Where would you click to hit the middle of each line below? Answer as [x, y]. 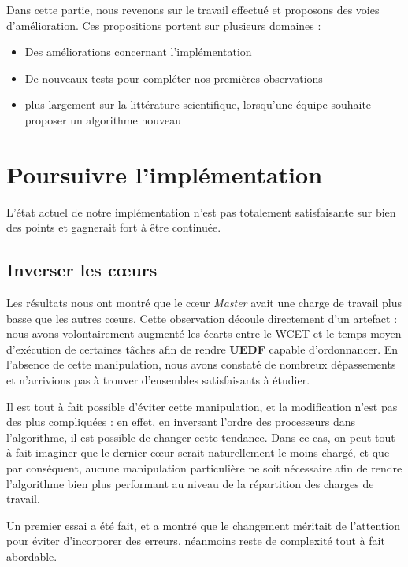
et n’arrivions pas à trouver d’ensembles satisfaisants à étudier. [158, 380]
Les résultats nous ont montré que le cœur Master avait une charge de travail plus [204, 303]
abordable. [32, 556]
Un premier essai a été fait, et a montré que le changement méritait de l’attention [203, 525]
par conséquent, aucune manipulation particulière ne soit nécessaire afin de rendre [204, 468]
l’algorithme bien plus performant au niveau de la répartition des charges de [190, 483]
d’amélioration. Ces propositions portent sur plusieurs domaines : [164, 25]
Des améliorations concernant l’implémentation [138, 52]
